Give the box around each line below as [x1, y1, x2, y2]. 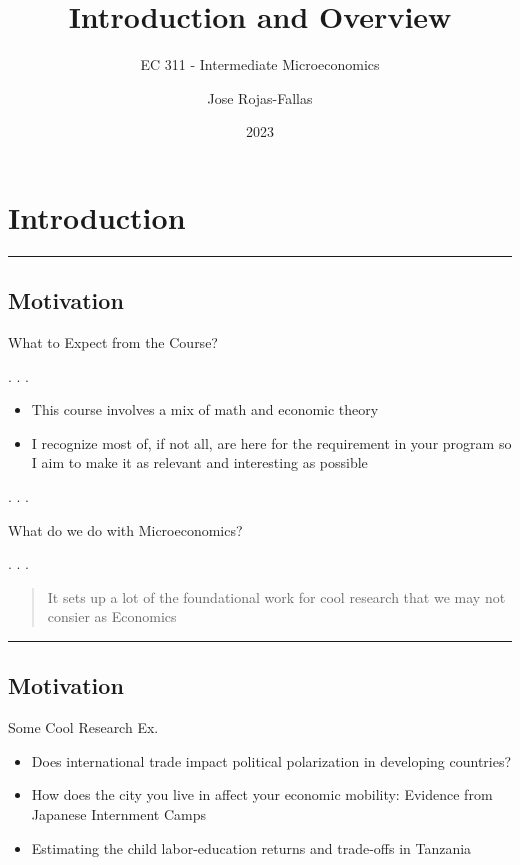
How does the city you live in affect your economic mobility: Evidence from [31, 784, 493, 805]
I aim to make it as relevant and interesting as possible [31, 452, 368, 473]
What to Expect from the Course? [8, 332, 218, 353]
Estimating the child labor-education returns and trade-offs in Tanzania [31, 837, 472, 858]
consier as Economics [47, 606, 177, 627]
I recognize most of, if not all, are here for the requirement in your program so [31, 432, 512, 453]
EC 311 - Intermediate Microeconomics [140, 54, 380, 75]
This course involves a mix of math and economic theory [31, 399, 379, 420]
